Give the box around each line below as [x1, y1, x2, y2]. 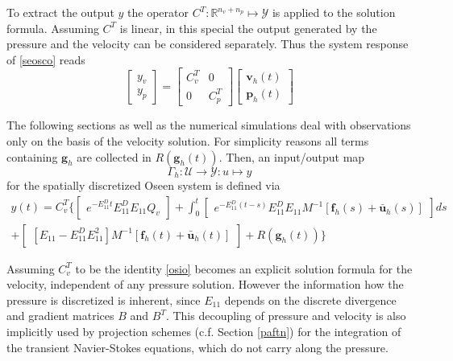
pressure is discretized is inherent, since [6, 291, 201, 308]
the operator [127, 4, 189, 20]
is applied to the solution [272, 4, 396, 20]
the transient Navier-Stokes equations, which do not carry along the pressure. [6, 338, 389, 355]
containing [6, 148, 58, 165]
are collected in [77, 148, 152, 165]
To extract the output [6, 4, 114, 20]
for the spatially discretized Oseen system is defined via [6, 176, 281, 193]
